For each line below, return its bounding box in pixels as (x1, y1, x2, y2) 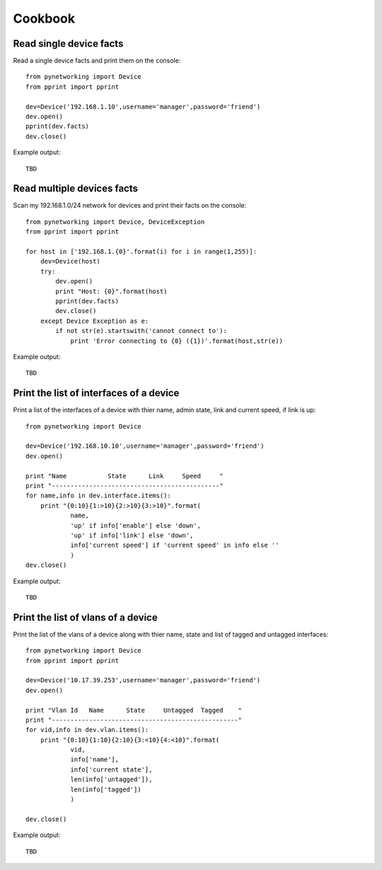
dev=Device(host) (40, 257, 100, 266)
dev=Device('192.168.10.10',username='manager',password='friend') (25, 442, 265, 450)
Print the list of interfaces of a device (13, 387, 180, 400)
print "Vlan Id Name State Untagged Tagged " (25, 706, 242, 714)
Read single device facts (13, 38, 124, 50)
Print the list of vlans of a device (13, 611, 158, 623)
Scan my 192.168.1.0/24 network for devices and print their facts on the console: (13, 201, 247, 210)
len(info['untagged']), (70, 776, 153, 784)
